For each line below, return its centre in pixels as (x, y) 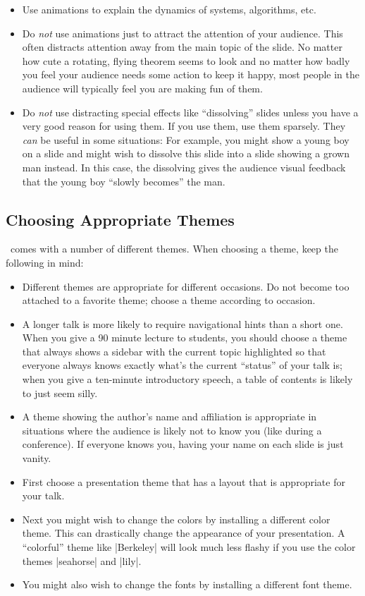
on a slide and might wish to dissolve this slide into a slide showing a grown (186, 153)
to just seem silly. (60, 393)
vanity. (37, 458)
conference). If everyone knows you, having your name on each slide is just (183, 444)
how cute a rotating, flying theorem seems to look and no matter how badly (186, 60)
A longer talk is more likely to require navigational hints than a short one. (182, 323)
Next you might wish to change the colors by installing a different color (176, 519)
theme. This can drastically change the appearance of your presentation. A (184, 533)
